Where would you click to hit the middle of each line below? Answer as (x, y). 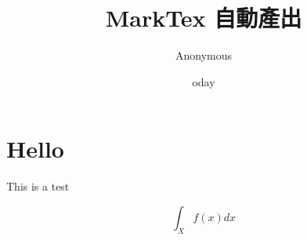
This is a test (38, 186)
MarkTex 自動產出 (204, 18)
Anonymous (204, 55)
